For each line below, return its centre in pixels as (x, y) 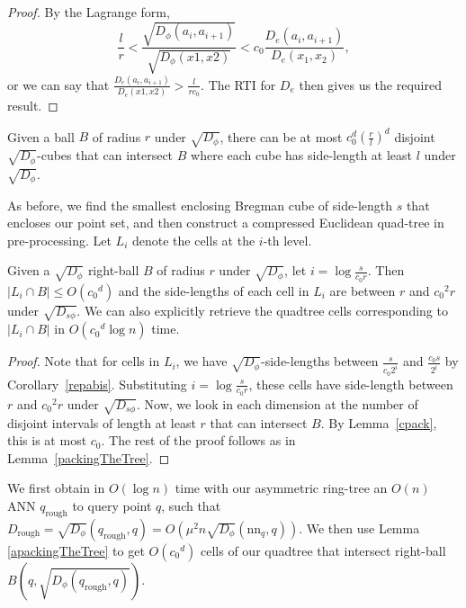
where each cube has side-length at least (302, 155)
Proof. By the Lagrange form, (89, 12)
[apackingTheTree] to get (76, 550)
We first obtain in (56, 488)
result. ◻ (33, 106)
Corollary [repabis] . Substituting (97, 384)
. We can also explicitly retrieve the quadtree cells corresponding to (262, 310)
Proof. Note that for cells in (84, 361)
